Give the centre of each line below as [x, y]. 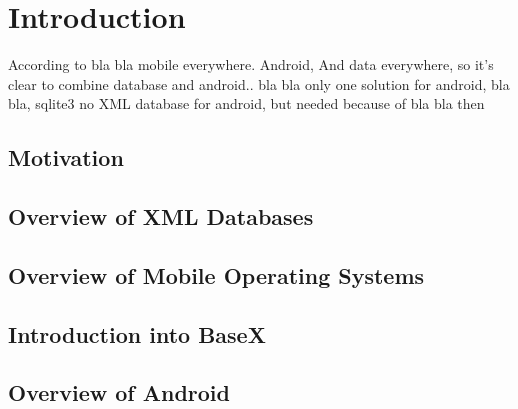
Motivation [66, 157]
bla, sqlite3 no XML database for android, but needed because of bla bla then [246, 103]
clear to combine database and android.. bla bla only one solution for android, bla [259, 83]
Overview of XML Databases [161, 216]
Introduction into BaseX [137, 333]
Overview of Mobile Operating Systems [216, 274]
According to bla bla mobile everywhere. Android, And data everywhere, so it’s [251, 64]
